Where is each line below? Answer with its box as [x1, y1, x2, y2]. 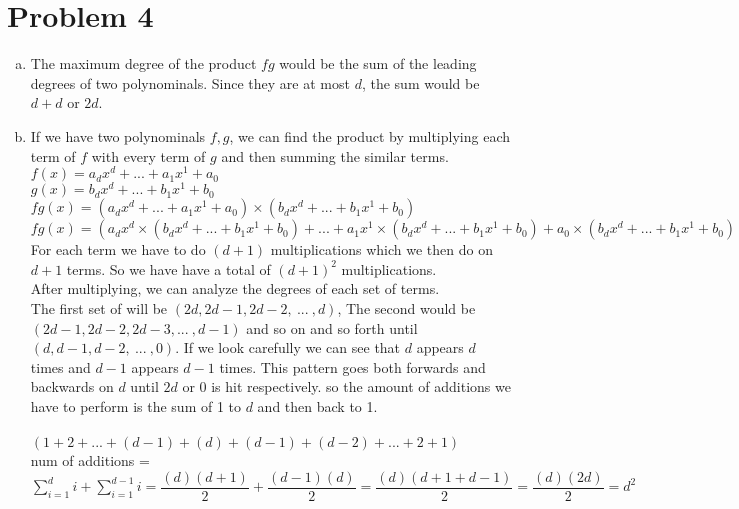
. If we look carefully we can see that [175, 337, 401, 358]
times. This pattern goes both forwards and [219, 356, 486, 377]
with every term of [91, 145, 206, 166]
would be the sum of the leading [279, 53, 477, 74]
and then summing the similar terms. [221, 145, 449, 166]
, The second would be [337, 298, 476, 319]
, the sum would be [361, 72, 480, 93]
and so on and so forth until [246, 317, 418, 338]
